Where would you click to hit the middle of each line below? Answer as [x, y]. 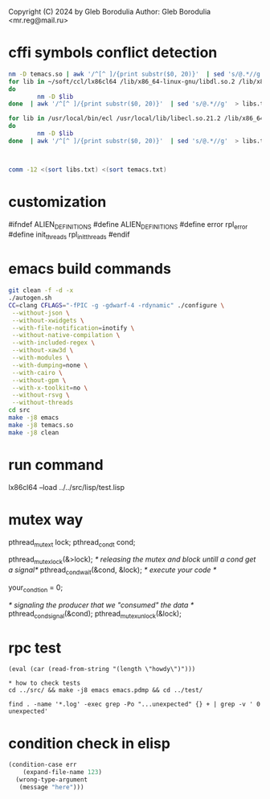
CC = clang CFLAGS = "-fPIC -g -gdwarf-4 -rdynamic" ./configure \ [117, 305]
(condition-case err [43, 765]
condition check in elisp [90, 743]
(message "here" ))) [51, 788]
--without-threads [43, 403]
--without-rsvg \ [41, 395]
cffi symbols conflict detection [113, 53]
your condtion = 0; [36, 588]
